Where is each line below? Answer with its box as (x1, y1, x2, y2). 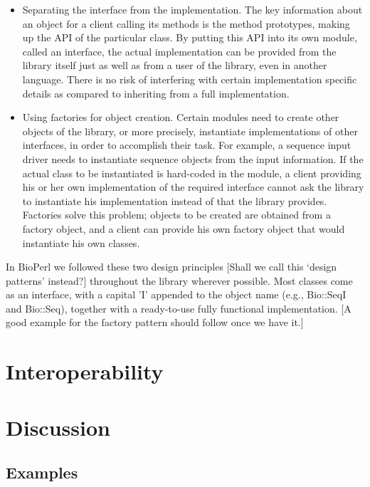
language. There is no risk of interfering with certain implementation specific (22, 71, 357, 86)
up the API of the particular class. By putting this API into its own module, (22, 30, 357, 45)
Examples (6, 461, 78, 483)
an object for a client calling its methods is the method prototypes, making (22, 16, 350, 31)
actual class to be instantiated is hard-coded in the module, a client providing (22, 165, 361, 180)
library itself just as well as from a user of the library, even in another (22, 58, 327, 73)
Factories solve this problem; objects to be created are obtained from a (22, 207, 331, 222)
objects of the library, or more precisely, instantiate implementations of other (22, 123, 358, 138)
